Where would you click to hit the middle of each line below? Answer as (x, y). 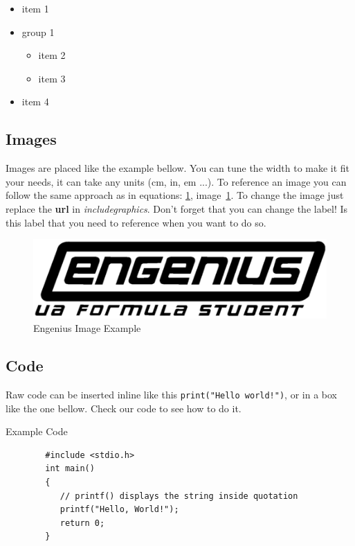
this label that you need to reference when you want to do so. (136, 222)
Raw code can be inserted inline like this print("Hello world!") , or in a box (171, 395)
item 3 (52, 78)
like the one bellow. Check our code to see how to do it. (124, 408)
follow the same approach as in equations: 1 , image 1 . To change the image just (175, 195)
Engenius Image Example (87, 328)
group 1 (38, 32)
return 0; (82, 523)
